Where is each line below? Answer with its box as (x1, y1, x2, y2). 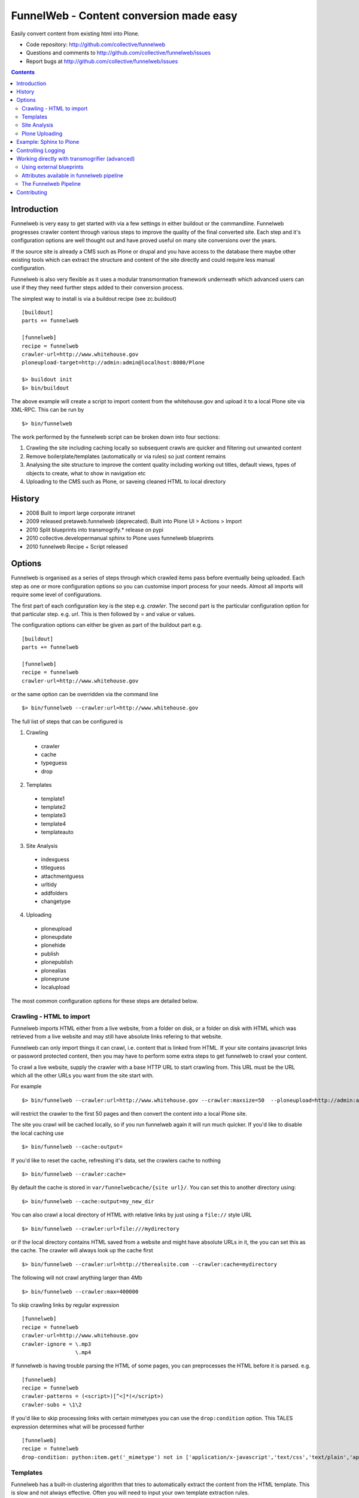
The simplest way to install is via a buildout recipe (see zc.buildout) (11, 295, 177, 302)
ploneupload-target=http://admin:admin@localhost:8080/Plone (22, 360, 205, 366)
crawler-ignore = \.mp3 (22, 1340, 92, 1348)
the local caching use (11, 1129, 64, 1137)
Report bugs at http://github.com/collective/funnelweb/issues (26, 58, 178, 65)
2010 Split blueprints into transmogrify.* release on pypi (26, 526, 164, 533)
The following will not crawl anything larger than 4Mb (11, 1274, 143, 1282)
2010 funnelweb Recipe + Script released (26, 543, 128, 550)
